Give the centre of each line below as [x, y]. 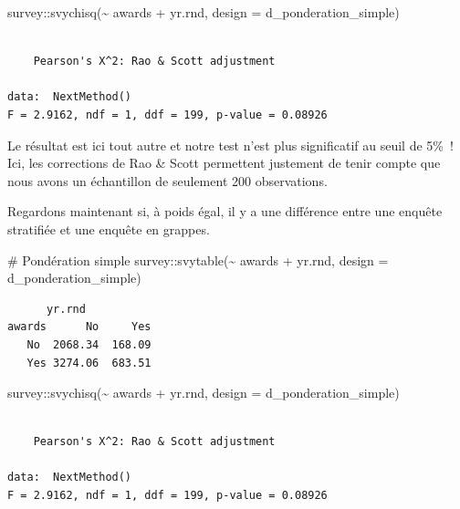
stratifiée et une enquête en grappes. [109, 229]
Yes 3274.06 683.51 [89, 363]
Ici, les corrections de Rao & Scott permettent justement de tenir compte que [224, 163]
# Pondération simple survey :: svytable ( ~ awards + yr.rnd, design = [198, 260]
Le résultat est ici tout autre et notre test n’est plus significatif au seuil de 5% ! [230, 145]
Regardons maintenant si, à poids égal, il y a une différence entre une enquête [225, 211]
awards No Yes [79, 327]
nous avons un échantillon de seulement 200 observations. [167, 180]
